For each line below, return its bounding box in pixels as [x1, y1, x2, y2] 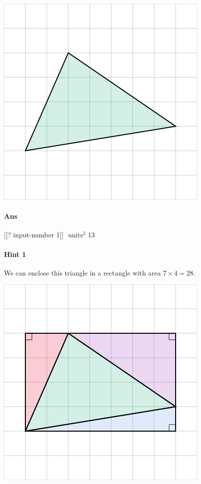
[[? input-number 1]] [4, 230, 64, 240]
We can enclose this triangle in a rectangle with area [4, 267, 161, 277]
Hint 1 [4, 249, 26, 259]
